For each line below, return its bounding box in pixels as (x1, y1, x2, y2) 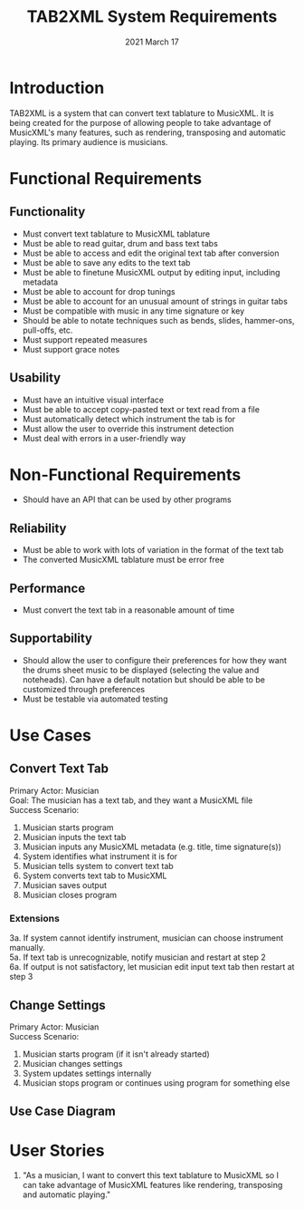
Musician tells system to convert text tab (22, 860, 174, 871)
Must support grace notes (22, 343, 120, 354)
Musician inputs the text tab (22, 831, 127, 842)
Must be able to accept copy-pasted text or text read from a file (22, 403, 261, 414)
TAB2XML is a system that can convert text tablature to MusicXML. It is (9, 107, 274, 119)
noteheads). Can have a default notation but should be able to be (22, 673, 265, 685)
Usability (9, 370, 62, 386)
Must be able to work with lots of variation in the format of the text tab (22, 545, 284, 556)
